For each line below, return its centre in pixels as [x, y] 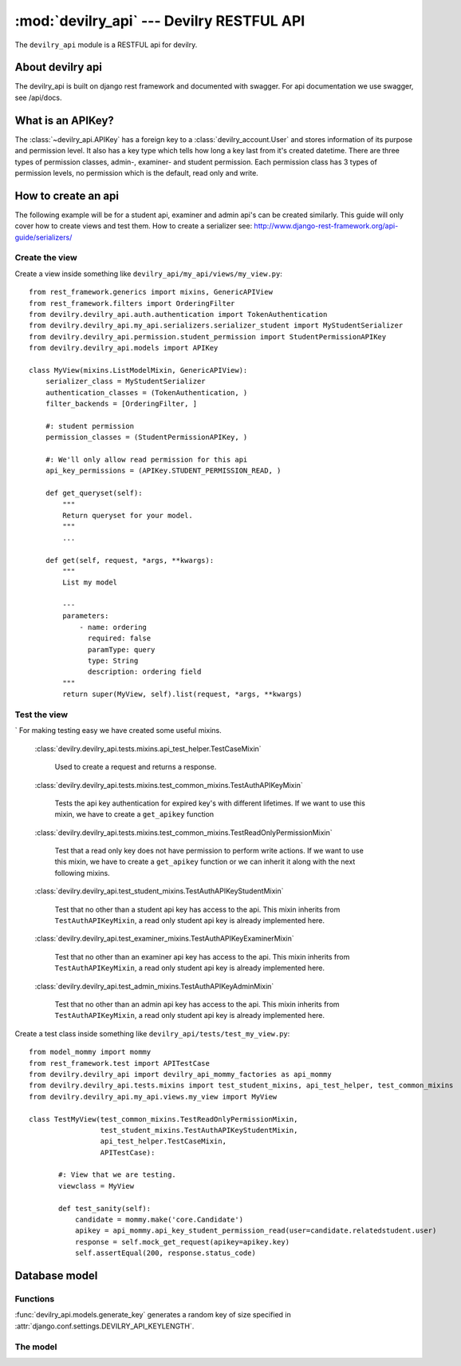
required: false [120, 638]
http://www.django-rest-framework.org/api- [326, 226]
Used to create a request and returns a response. [136, 767]
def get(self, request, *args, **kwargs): [130, 560]
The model [36, 1347]
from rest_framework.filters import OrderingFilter [132, 303]
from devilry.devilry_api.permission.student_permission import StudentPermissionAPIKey [208, 337]
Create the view [46, 258]
